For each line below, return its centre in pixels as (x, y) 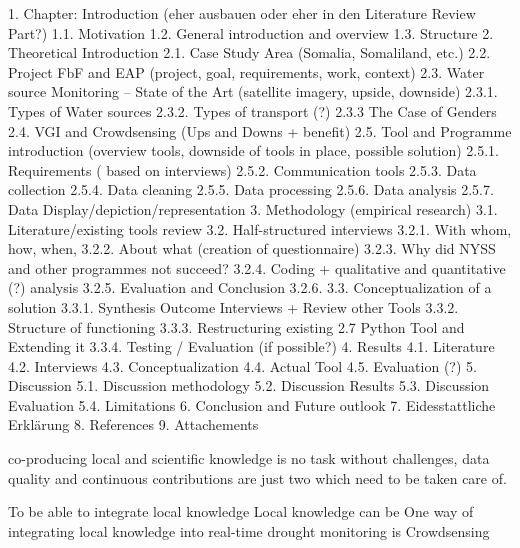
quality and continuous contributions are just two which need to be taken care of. (257, 477)
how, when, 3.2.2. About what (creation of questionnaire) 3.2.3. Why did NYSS (252, 248)
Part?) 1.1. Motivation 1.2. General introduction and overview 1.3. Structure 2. (251, 32)
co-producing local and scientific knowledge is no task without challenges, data (249, 458)
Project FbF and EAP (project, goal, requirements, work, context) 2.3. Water (246, 71)
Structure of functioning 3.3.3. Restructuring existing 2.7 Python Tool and (236, 326)
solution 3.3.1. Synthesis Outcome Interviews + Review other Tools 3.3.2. (233, 306)
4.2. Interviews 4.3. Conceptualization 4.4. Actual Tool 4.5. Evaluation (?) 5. (242, 365)
